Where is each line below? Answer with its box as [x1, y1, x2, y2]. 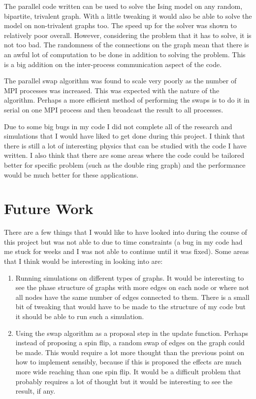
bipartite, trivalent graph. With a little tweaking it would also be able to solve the [4, 10, 252, 21]
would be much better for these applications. [4, 169, 139, 180]
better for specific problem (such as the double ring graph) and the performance [4, 159, 246, 170]
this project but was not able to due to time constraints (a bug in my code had [4, 236, 243, 247]
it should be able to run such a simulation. [15, 311, 144, 321]
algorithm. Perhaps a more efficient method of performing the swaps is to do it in [4, 95, 250, 105]
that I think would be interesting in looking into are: [4, 256, 163, 266]
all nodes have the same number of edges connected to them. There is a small [15, 291, 250, 302]
